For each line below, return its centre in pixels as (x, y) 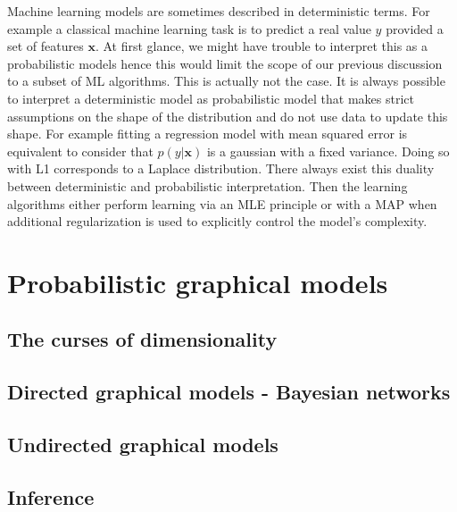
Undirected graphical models (143, 445)
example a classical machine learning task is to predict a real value (189, 28)
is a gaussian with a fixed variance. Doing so (328, 151)
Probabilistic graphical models (198, 282)
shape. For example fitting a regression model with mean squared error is (208, 134)
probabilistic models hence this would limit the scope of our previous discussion (225, 63)
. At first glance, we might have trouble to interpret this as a (262, 46)
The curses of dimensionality (142, 339)
